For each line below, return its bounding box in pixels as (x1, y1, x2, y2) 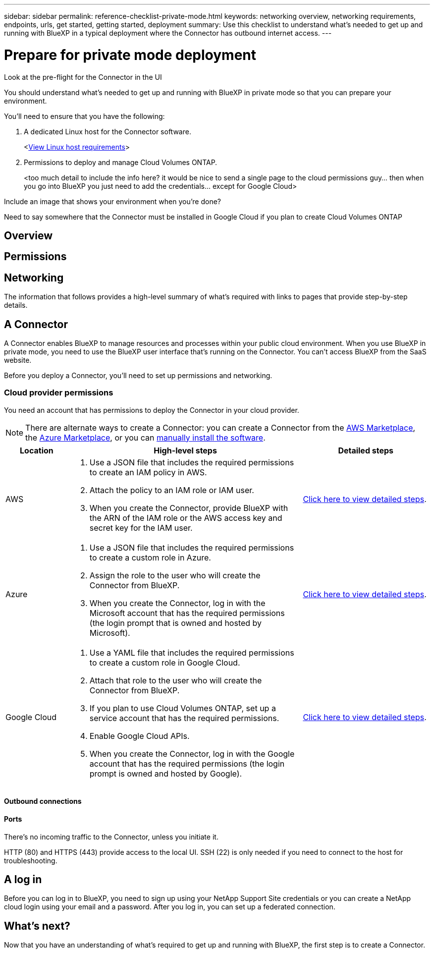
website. (4, 356, 32, 365)
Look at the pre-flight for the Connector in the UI (4, 72, 162, 81)
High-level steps (154, 445, 217, 455)
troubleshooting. (4, 856, 57, 865)
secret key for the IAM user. (89, 522, 193, 533)
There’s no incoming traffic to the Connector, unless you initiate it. (4, 832, 218, 841)
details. (4, 301, 28, 310)
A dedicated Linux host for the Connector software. (24, 127, 191, 136)
